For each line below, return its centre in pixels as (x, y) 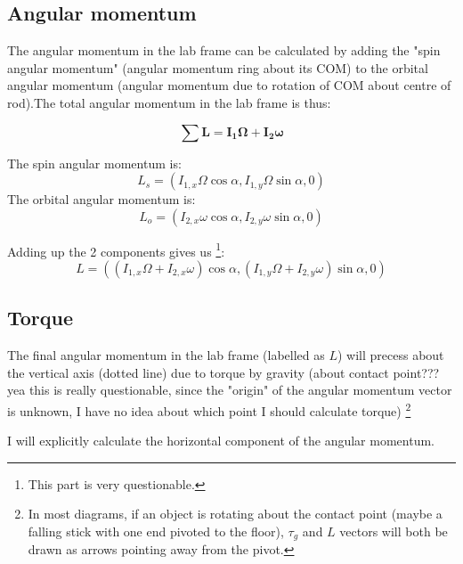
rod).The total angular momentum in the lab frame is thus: (169, 102)
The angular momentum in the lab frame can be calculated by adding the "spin (224, 50)
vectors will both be (394, 531)
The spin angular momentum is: (94, 163)
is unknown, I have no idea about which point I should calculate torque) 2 (209, 409)
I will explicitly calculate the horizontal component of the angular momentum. (221, 441)
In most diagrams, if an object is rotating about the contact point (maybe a (235, 514)
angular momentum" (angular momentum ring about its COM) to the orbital (218, 67)
